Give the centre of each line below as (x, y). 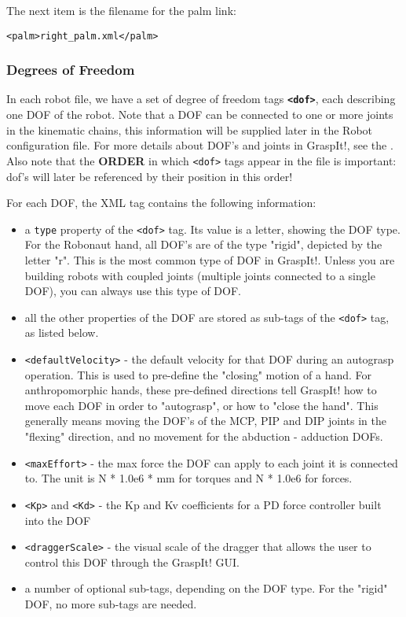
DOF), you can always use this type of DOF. (133, 291)
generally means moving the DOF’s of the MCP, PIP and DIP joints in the (205, 421)
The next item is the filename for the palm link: (121, 10)
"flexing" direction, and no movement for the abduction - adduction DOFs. (204, 436)
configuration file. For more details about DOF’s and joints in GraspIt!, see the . (200, 145)
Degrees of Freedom (71, 70)
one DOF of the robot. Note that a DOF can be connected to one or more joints (200, 115)
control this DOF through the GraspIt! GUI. (132, 562)
